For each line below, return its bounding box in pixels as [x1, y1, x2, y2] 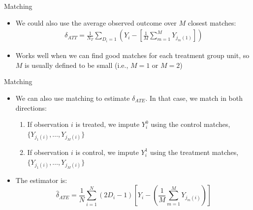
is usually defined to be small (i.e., [25, 60, 128, 70]
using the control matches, [151, 119, 230, 129]
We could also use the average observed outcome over [15, 17, 177, 28]
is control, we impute [75, 147, 139, 157]
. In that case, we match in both [145, 93, 243, 103]
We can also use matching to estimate [15, 93, 130, 103]
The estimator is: [15, 175, 67, 185]
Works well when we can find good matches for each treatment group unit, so [15, 50, 250, 60]
